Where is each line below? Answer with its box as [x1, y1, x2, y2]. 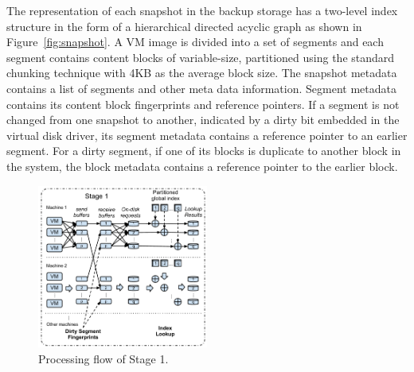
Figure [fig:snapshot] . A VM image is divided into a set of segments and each [6, 33, 384, 50]
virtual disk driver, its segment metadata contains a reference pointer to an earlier [6, 126, 408, 143]
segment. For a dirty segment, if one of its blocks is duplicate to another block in [6, 142, 401, 159]
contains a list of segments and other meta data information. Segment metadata [6, 79, 396, 96]
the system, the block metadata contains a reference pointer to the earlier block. [6, 157, 398, 174]
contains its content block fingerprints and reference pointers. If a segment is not [6, 95, 400, 112]
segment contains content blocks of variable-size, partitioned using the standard [6, 48, 395, 65]
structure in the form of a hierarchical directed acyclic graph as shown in [6, 17, 362, 34]
